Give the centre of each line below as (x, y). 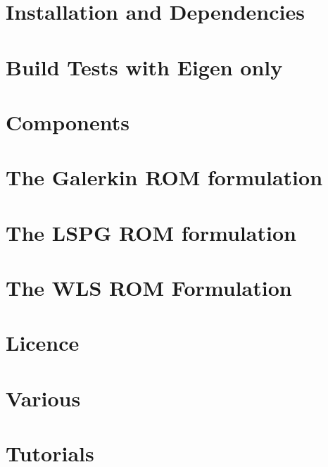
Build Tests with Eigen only (144, 67)
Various (43, 398)
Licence (43, 343)
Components (68, 122)
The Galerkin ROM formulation (164, 177)
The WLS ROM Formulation (149, 288)
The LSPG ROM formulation (151, 232)
